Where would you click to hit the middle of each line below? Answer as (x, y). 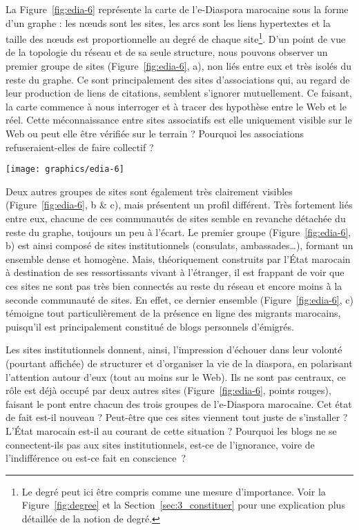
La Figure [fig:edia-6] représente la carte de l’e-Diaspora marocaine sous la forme (177, 9)
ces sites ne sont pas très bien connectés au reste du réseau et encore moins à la (174, 286)
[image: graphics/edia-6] (65, 169)
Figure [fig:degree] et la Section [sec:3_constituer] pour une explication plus (183, 505)
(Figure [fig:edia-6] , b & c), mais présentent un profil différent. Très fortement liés (179, 205)
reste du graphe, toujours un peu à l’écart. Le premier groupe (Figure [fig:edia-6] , (178, 232)
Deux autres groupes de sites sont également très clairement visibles (149, 191)
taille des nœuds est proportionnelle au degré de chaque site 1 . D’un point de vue (176, 38)
